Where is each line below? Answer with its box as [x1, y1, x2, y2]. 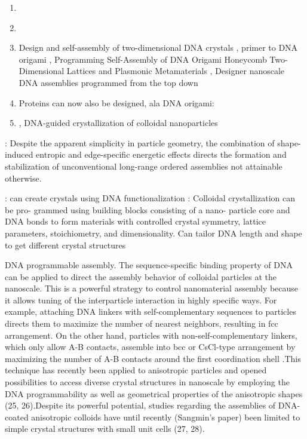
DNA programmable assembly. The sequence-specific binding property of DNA [5, 259, 293, 271]
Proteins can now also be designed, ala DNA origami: [19, 96, 214, 109]
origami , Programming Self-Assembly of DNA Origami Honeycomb [19, 53, 267, 65]
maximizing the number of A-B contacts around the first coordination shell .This [5, 352, 301, 364]
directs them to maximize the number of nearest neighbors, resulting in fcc [5, 317, 278, 330]
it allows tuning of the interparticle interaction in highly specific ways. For [5, 293, 277, 306]
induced [5, 148, 33, 161]
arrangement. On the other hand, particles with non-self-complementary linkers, [5, 329, 297, 341]
